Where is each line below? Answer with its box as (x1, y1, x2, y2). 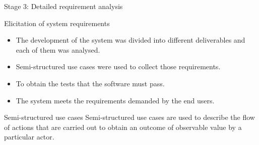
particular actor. (4, 131, 54, 142)
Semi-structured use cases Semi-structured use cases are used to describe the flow (4, 112, 255, 122)
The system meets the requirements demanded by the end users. (16, 95, 215, 105)
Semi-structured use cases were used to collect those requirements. (16, 61, 221, 72)
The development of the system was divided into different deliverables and (16, 35, 245, 45)
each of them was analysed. (16, 44, 100, 55)
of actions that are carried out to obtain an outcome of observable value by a (4, 121, 242, 132)
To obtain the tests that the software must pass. (16, 78, 165, 88)
